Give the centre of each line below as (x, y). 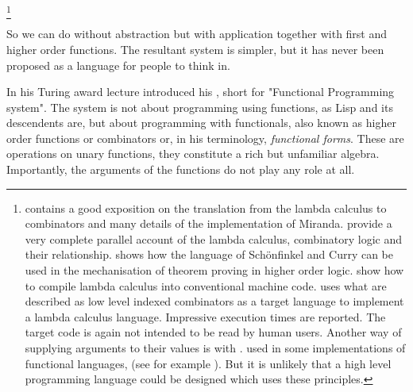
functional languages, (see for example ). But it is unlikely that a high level (208, 363)
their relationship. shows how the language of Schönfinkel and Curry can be (209, 254)
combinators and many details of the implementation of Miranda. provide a (208, 223)
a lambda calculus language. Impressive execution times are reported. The (205, 316)
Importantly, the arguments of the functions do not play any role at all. (181, 169)
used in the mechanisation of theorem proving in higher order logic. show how (214, 270)
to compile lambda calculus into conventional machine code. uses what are (206, 285)
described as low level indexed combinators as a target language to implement (214, 301)
